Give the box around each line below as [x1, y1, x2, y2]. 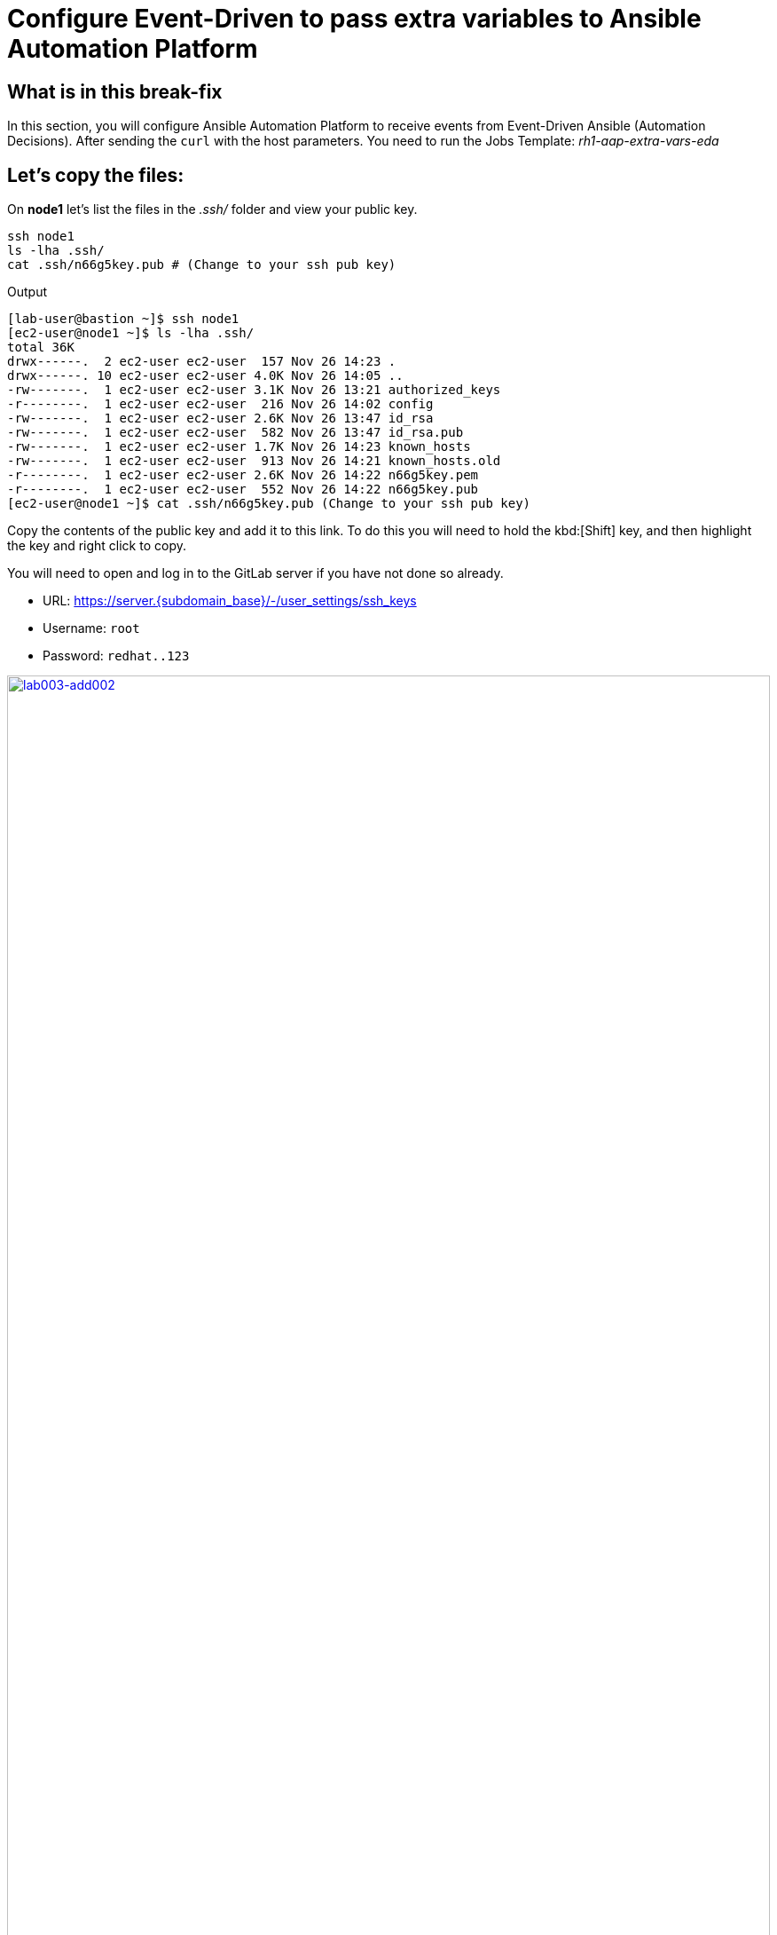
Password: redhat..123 [43, 648, 190, 664]
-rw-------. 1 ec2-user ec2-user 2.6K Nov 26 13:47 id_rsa [7, 411, 434, 426]
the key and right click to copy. [7, 538, 186, 554]
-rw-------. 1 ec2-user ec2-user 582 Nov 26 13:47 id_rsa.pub [7, 425, 464, 440]
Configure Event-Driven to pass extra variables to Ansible [7, 4, 702, 34]
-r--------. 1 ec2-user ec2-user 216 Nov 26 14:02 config [7, 397, 434, 412]
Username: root [43, 620, 140, 636]
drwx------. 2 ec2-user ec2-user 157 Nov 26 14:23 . [7, 354, 396, 369]
